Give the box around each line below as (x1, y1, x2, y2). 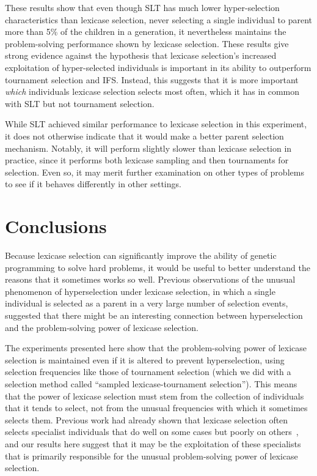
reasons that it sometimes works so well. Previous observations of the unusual (5, 273, 296, 286)
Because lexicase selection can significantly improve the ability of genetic (5, 249, 277, 262)
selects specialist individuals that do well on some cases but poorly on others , (5, 425, 299, 438)
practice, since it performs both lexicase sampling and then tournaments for (5, 154, 289, 166)
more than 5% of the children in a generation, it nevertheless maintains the (5, 25, 286, 38)
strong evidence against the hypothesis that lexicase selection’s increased (5, 49, 277, 62)
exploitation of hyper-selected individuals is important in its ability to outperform (5, 61, 312, 73)
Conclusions (5, 214, 107, 239)
